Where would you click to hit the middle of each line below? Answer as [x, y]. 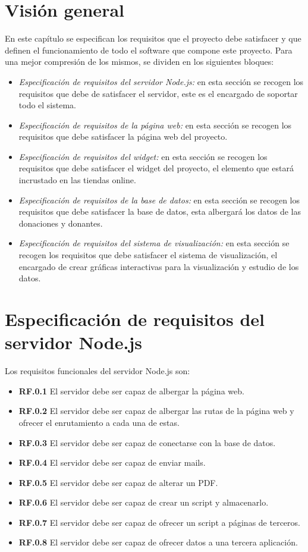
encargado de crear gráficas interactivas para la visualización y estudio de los [159, 266]
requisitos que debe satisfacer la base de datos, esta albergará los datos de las [160, 211]
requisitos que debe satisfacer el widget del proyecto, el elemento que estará [156, 168]
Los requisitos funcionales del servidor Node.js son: [98, 371]
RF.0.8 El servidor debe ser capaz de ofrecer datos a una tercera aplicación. [158, 542]
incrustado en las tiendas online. [77, 180]
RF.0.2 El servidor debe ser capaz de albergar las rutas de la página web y [156, 411]
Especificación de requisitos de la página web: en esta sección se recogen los [155, 125]
